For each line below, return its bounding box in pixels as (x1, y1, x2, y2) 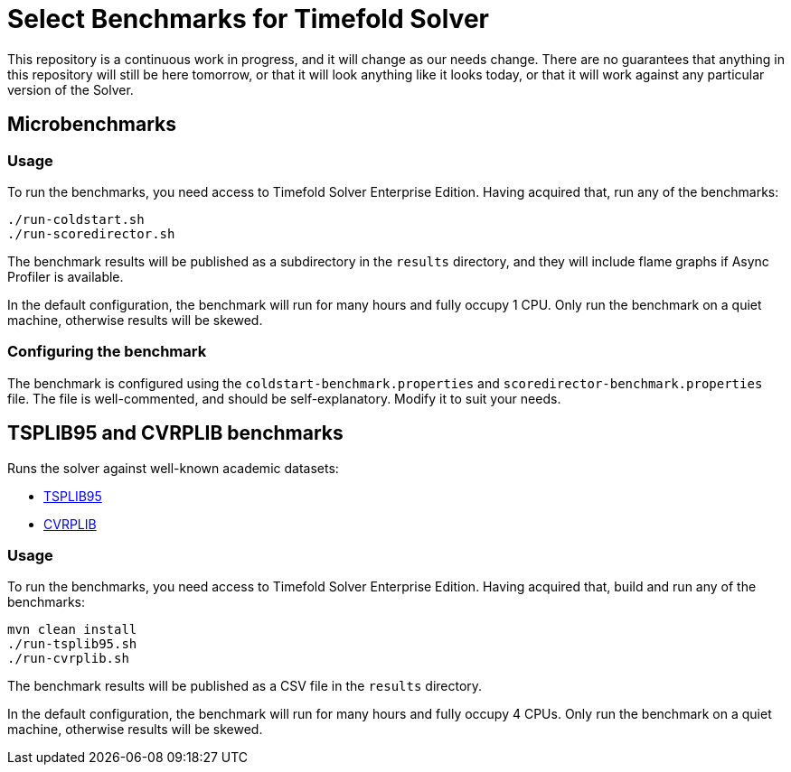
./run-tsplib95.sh (7, 637, 137, 652)
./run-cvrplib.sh (7, 651, 129, 666)
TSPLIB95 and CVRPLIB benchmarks (7, 422, 344, 445)
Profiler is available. (7, 268, 124, 284)
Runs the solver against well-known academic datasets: (7, 460, 339, 476)
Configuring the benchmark (7, 342, 207, 361)
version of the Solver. (7, 81, 134, 98)
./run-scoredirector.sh (7, 226, 175, 241)
